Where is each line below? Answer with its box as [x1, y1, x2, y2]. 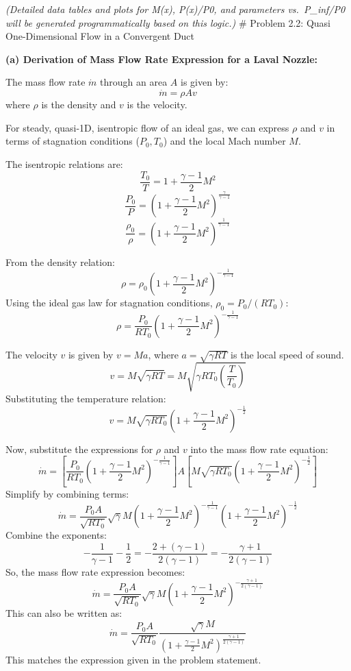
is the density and [41, 97, 116, 112]
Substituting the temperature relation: [5, 391, 166, 405]
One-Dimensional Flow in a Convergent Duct [5, 29, 195, 43]
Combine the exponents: [5, 528, 107, 542]
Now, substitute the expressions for [5, 441, 153, 456]
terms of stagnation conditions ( [5, 134, 140, 148]
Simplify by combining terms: [5, 487, 129, 501]
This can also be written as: [5, 605, 122, 620]
